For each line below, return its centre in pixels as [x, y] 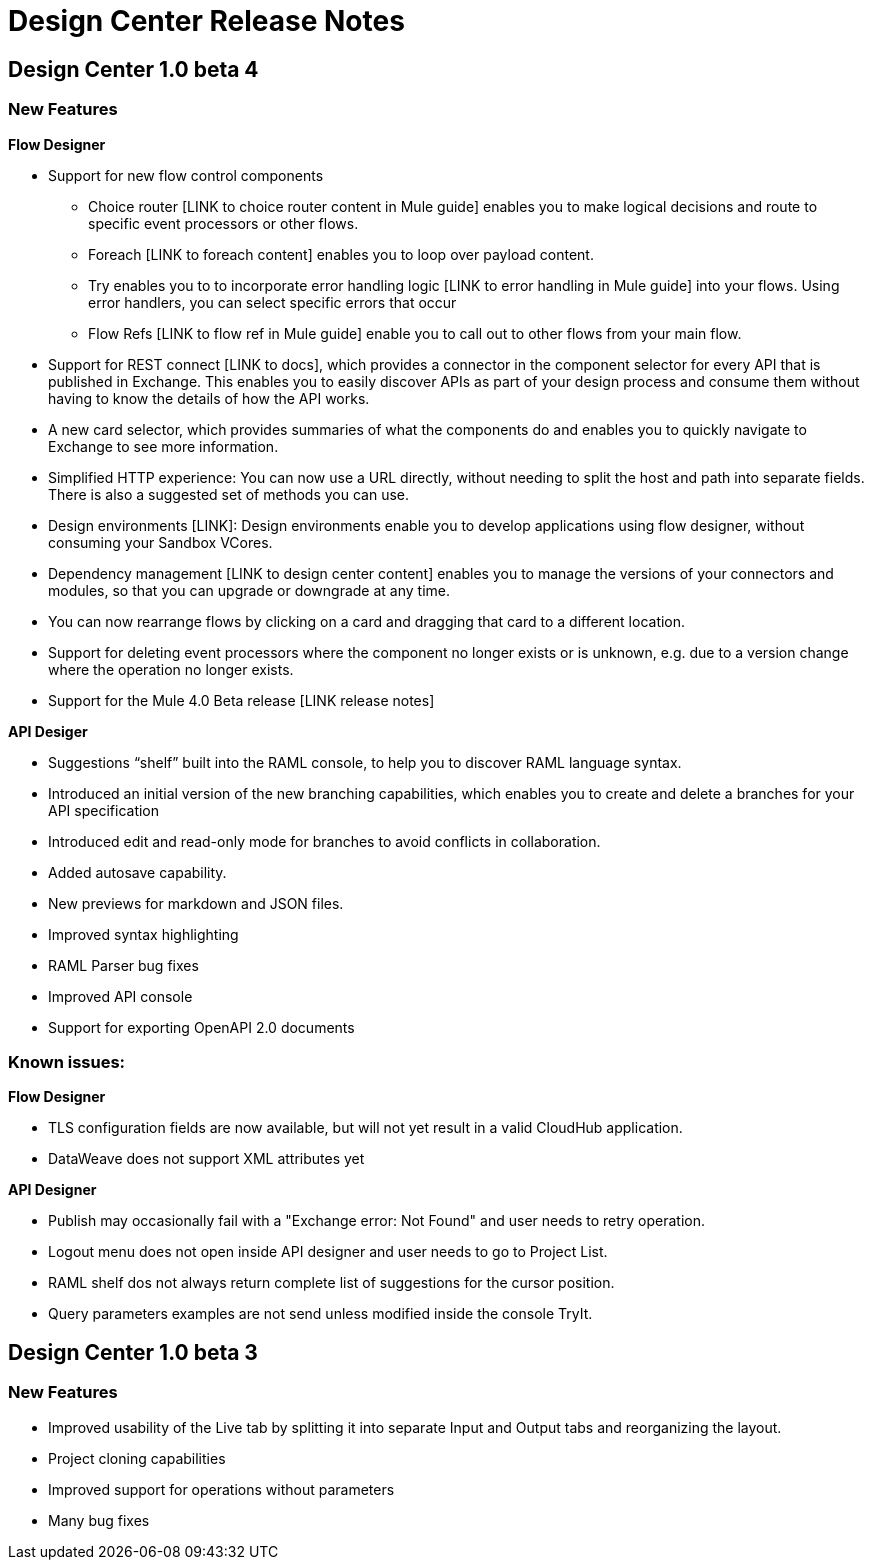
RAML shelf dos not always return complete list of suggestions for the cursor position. [331, 1283]
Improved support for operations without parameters [221, 1489]
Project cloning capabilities [137, 1458]
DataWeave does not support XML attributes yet [206, 1159]
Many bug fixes [99, 1520]
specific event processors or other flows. [223, 223]
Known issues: [67, 1061]
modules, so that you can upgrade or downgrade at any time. [249, 590]
